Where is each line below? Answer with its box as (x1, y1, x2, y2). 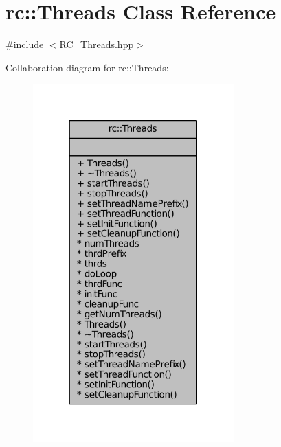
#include (5, 37, 44, 51)
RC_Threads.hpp (59, 37, 134, 51)
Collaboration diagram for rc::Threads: (5, 60, 169, 74)
